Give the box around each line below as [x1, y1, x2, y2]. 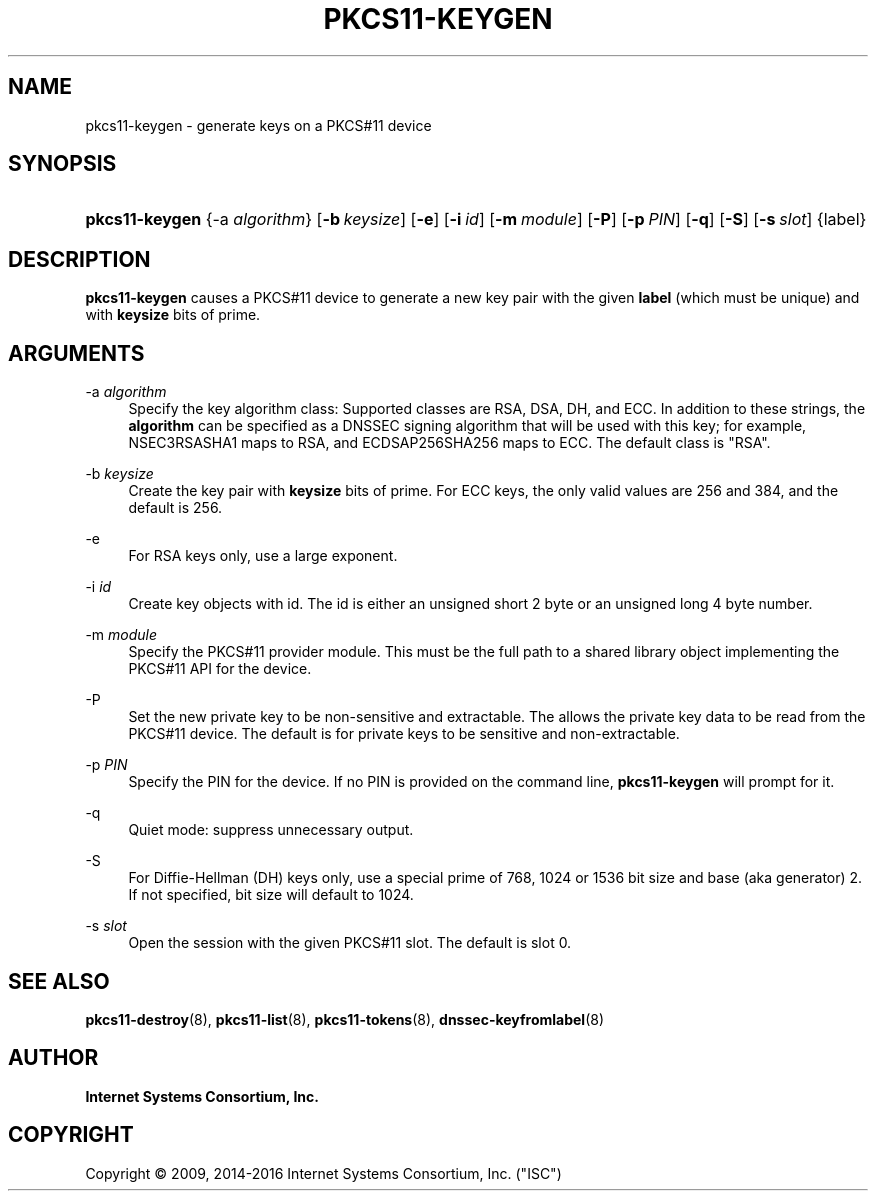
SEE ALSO [8, 968, 110, 994]
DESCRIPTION [8, 246, 151, 272]
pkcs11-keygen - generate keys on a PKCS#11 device [85, 116, 432, 134]
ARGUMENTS [8, 340, 145, 366]
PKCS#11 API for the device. [128, 660, 312, 678]
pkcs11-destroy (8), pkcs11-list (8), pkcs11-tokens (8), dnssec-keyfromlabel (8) [85, 1010, 605, 1028]
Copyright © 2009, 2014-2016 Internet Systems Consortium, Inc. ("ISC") [85, 1164, 562, 1182]
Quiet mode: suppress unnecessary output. [128, 821, 414, 839]
